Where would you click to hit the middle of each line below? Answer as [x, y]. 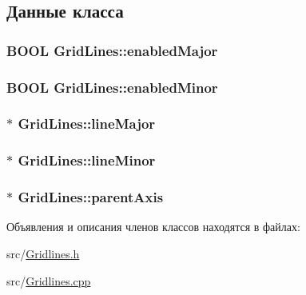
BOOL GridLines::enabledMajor [112, 50]
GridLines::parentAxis [91, 197]
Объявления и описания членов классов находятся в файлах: [153, 227]
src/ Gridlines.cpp [49, 280]
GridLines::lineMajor [87, 124]
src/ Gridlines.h [43, 253]
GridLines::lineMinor [87, 160]
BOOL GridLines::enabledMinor [112, 87]
